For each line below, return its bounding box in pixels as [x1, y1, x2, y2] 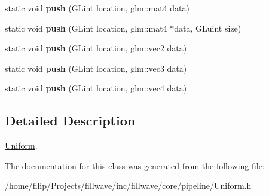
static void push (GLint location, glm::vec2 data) [5, 42, 187, 54]
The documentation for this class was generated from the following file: [5, 159, 265, 171]
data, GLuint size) [174, 22, 242, 34]
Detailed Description [5, 111, 136, 130]
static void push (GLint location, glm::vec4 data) [5, 82, 187, 94]
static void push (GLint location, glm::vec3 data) [5, 62, 187, 74]
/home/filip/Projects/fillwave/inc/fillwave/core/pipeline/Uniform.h [5, 179, 252, 192]
